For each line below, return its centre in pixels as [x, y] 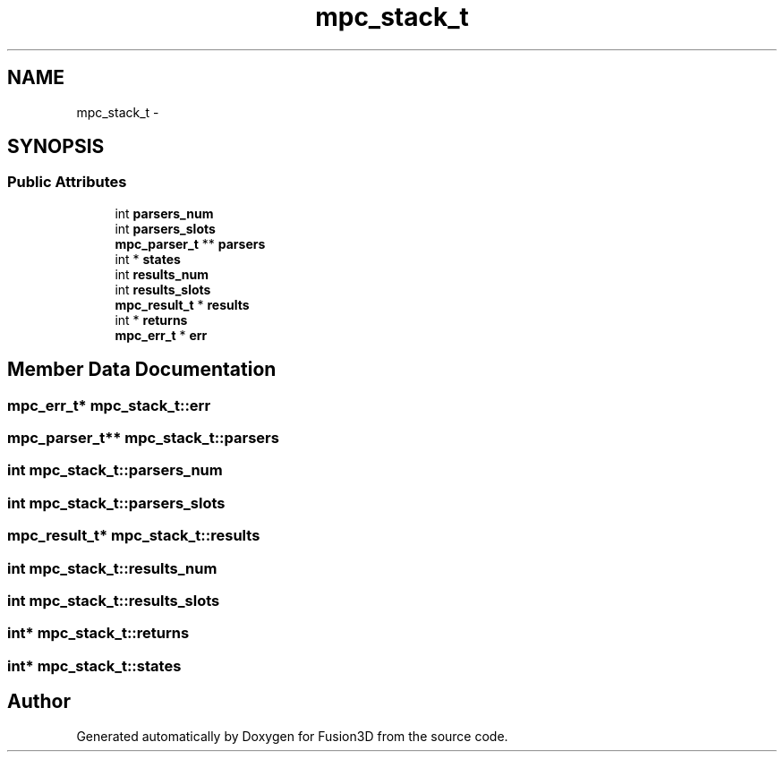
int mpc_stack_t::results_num [112, 568]
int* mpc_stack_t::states [94, 665]
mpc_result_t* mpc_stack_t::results [134, 536]
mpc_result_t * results [182, 304]
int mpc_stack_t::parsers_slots [116, 503]
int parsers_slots [165, 228]
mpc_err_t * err [161, 335]
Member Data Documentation [142, 370]
